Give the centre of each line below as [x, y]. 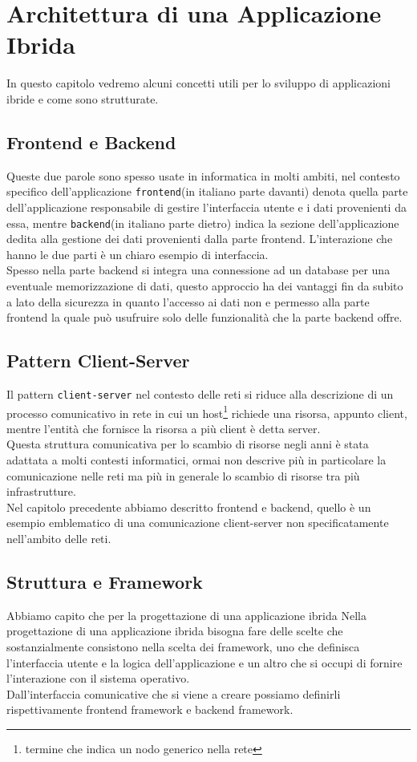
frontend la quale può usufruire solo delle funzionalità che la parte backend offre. [204, 317]
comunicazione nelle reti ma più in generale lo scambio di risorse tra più [183, 475]
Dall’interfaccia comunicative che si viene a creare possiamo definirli [174, 693]
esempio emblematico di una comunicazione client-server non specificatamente [198, 523]
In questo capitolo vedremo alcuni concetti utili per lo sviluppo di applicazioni [198, 83]
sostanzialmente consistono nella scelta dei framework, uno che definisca [183, 647]
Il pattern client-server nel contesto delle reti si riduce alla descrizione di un [200, 393]
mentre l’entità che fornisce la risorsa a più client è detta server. [164, 428]
